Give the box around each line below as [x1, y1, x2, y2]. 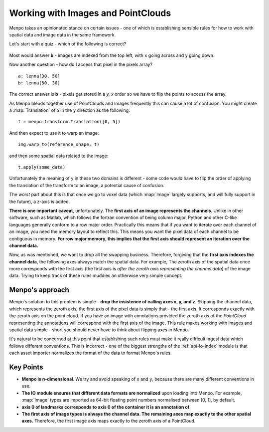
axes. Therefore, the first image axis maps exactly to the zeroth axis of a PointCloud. [21, 418, 196, 424]
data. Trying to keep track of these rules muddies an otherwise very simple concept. [9, 272, 183, 279]
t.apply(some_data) [18, 165, 66, 170]
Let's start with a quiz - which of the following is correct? [9, 41, 127, 47]
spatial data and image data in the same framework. [9, 31, 116, 37]
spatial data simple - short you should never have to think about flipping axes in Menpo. [9, 327, 189, 333]
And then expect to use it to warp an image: [9, 130, 99, 136]
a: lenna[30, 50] [18, 73, 60, 79]
